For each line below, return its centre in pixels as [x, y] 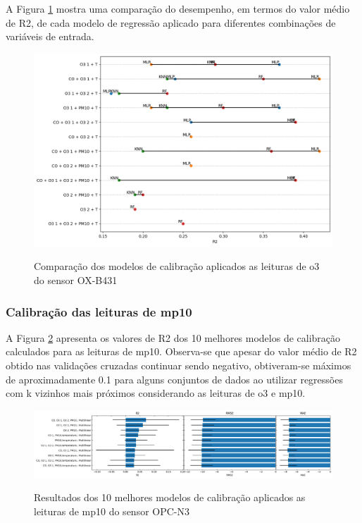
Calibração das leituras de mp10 [99, 311]
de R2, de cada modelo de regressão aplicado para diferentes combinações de [171, 22]
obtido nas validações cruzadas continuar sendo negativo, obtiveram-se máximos [179, 365]
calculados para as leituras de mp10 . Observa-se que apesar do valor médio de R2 [181, 351]
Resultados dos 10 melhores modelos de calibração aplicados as [170, 497]
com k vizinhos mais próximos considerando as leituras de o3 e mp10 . [156, 393]
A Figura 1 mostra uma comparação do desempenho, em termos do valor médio [178, 8]
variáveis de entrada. [50, 36]
